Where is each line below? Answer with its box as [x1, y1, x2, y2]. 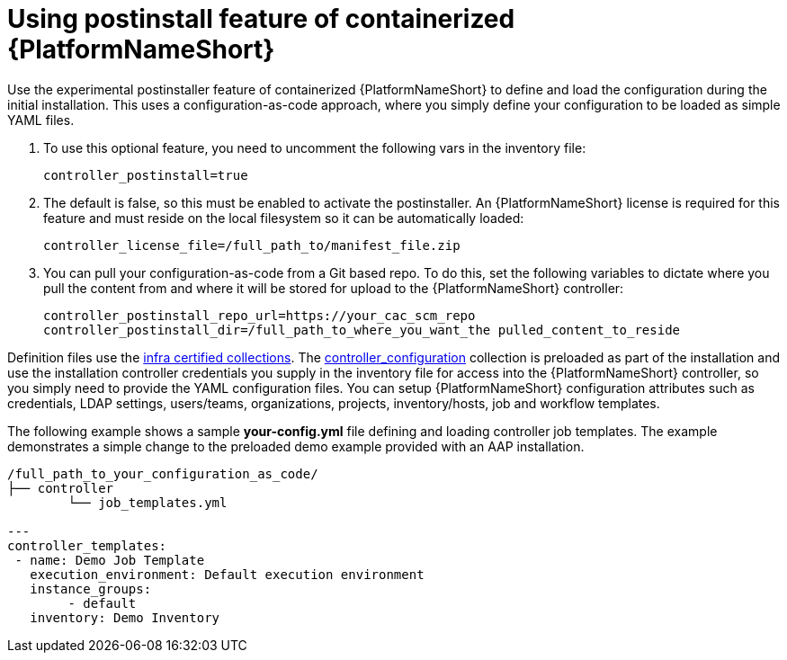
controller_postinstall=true [43, 167, 248, 183]
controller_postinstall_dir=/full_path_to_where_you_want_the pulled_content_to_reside [43, 322, 681, 337]
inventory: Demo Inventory [30, 610, 220, 625]
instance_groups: [30, 581, 152, 596]
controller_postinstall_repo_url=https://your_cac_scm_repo [43, 308, 476, 323]
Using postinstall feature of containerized [7, 4, 515, 34]
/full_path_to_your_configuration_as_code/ [7, 466, 318, 481]
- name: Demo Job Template [14, 552, 205, 567]
